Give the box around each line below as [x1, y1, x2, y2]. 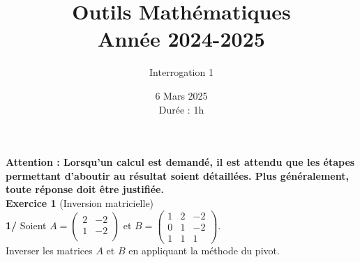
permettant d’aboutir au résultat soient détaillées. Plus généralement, [6, 168, 349, 183]
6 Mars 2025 [155, 88, 208, 102]
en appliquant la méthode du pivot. [128, 242, 280, 257]
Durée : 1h [158, 102, 204, 116]
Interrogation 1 [149, 65, 213, 79]
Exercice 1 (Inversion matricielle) [6, 195, 154, 210]
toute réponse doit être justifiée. [6, 182, 164, 196]
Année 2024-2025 [98, 24, 265, 53]
